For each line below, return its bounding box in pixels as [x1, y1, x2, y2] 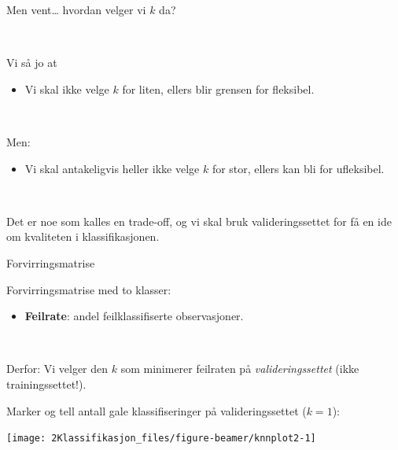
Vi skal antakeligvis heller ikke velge [24, 160, 200, 176]
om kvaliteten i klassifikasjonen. [6, 228, 160, 245]
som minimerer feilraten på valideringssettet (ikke [120, 360, 359, 377]
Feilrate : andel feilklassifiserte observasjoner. [24, 308, 244, 324]
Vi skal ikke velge [24, 80, 109, 97]
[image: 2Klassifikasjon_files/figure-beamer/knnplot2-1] [6, 433, 316, 444]
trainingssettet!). [6, 375, 87, 392]
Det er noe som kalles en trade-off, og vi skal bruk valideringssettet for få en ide [6, 212, 392, 229]
